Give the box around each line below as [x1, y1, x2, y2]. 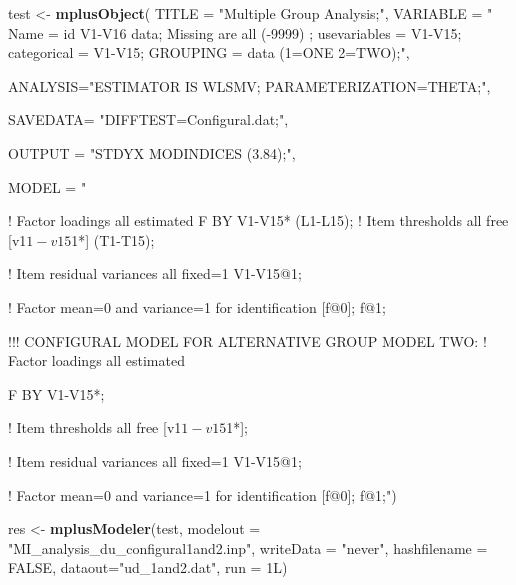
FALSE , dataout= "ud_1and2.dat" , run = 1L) [8, 557, 288, 578]
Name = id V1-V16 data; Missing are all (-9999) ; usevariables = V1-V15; [8, 22, 462, 43]
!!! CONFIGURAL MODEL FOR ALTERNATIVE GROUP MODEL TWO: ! [8, 330, 487, 351]
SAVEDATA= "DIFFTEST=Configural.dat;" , [8, 109, 289, 130]
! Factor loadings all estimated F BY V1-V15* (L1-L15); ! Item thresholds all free [8, 210, 509, 231]
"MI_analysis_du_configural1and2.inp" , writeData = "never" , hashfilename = [8, 537, 488, 558]
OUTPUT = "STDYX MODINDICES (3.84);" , [8, 142, 296, 163]
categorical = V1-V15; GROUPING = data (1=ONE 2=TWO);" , [8, 42, 410, 63]
